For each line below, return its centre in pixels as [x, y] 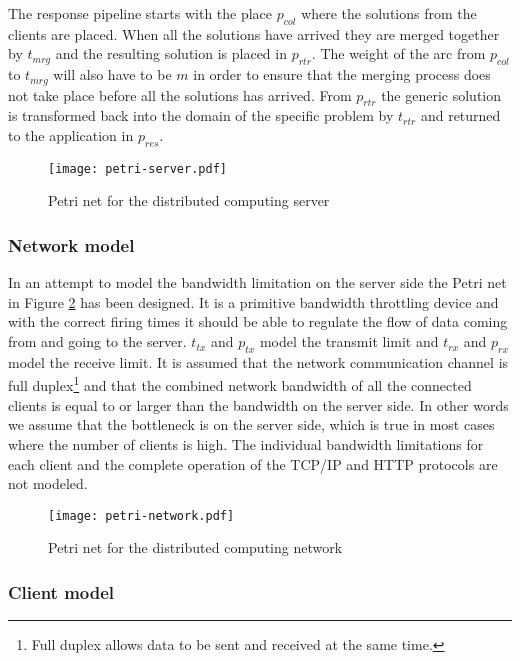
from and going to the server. [97, 341]
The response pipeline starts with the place [140, 13]
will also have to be [112, 74]
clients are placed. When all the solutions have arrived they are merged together [254, 33]
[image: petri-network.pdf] [141, 515]
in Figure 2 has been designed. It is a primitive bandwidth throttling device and [253, 301]
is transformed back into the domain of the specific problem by [201, 115]
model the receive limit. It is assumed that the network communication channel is [258, 361]
